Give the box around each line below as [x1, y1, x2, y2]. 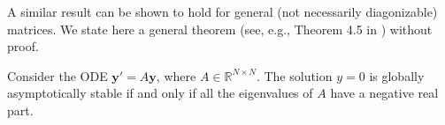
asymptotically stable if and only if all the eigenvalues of [7, 84, 313, 102]
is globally [369, 66, 425, 85]
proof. [7, 37, 39, 55]
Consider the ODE [7, 66, 108, 85]
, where [156, 66, 196, 85]
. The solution [256, 66, 333, 85]
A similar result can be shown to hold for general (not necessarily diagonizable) [7, 3, 438, 20]
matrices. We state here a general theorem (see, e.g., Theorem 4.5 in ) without [7, 19, 433, 38]
